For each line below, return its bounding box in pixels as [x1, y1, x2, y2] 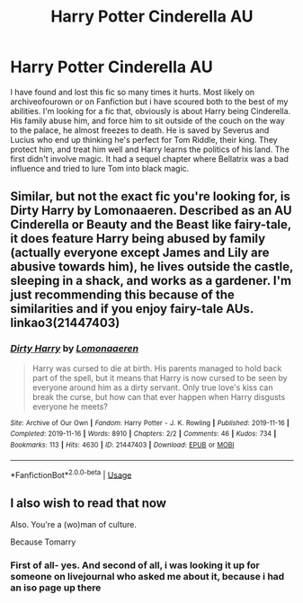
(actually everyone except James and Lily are [10, 245, 270, 261]
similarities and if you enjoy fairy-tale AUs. [10, 301, 254, 316]
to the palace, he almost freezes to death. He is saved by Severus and [10, 124, 270, 136]
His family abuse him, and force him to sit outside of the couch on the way [10, 115, 286, 126]
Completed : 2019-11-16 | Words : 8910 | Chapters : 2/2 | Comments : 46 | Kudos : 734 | [10, 430, 277, 439]
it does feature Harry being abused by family [10, 231, 266, 246]
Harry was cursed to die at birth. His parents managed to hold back [31, 362, 282, 374]
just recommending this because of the [10, 288, 235, 303]
